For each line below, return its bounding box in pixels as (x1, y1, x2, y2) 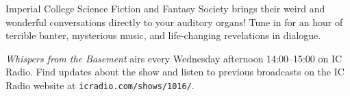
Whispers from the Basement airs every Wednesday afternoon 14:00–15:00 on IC (5, 51, 342, 65)
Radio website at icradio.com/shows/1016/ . (5, 77, 195, 92)
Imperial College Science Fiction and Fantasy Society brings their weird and (5, 1, 325, 15)
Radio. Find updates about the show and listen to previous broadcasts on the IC (5, 64, 345, 79)
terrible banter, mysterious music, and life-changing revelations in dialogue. (5, 28, 321, 43)
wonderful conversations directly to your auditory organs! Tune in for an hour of (5, 14, 343, 29)
